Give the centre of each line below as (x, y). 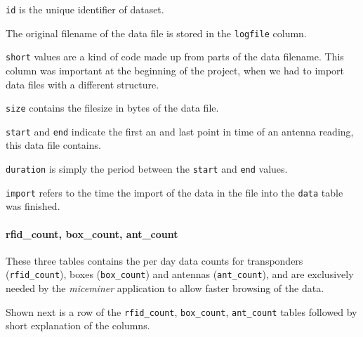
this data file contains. (53, 145)
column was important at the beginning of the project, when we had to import (175, 70)
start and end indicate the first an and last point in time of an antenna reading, (180, 131)
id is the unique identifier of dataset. (85, 9)
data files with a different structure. (82, 84)
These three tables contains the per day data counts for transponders (154, 260)
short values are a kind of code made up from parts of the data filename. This (175, 57)
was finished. (33, 206)
